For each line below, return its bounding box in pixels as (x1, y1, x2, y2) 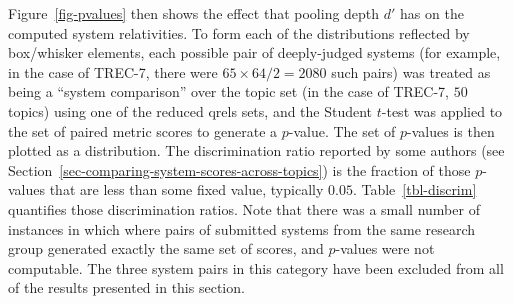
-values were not (335, 238, 435, 259)
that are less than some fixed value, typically (49, 179, 324, 200)
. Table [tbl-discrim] (352, 179, 477, 200)
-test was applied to (381, 100, 503, 121)
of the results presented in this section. (8, 277, 245, 298)
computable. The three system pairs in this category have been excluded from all (8, 257, 504, 278)
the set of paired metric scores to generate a (8, 120, 278, 141)
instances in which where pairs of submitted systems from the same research (8, 218, 476, 239)
